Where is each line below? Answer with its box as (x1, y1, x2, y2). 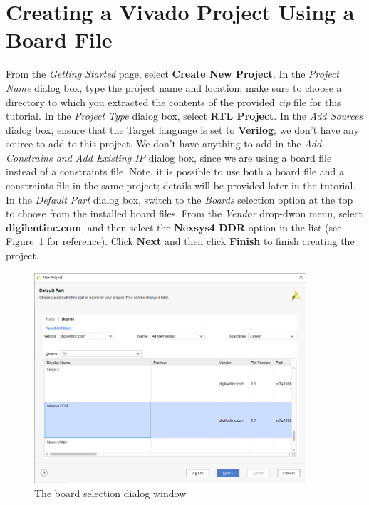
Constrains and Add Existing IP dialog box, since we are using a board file (6, 150, 332, 165)
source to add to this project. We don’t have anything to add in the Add (6, 136, 322, 151)
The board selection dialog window (34, 485, 187, 500)
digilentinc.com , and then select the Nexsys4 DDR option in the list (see (6, 219, 342, 234)
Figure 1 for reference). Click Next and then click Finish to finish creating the (6, 234, 355, 249)
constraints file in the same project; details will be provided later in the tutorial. (6, 178, 356, 193)
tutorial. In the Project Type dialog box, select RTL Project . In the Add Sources (6, 108, 363, 123)
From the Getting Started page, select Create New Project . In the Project (6, 66, 340, 81)
